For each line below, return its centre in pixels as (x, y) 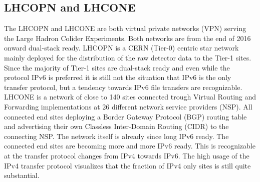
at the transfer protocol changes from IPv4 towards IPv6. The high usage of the (127, 155)
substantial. (22, 175)
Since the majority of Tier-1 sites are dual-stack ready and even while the (117, 67)
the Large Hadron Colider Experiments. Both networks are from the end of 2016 (127, 38)
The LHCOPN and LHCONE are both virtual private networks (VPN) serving (125, 28)
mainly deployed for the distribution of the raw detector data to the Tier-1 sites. (128, 57)
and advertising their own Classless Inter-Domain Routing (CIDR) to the (116, 126)
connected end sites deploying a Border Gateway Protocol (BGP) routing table (125, 116)
